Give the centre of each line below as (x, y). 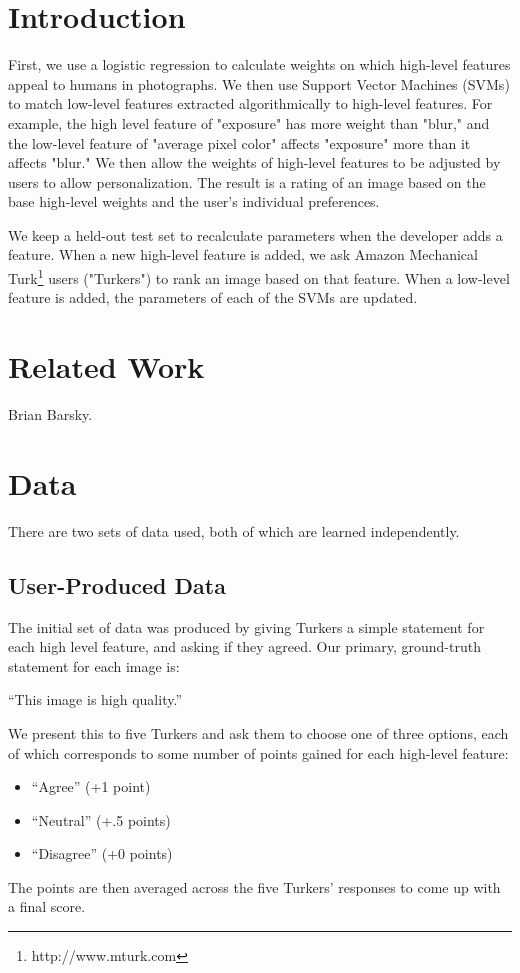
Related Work (106, 366)
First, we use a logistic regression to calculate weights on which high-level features (259, 64)
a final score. (47, 906)
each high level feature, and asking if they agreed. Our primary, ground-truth (244, 646)
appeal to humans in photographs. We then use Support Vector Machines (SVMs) (259, 83)
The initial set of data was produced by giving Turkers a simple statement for (246, 626)
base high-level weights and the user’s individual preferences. (194, 201)
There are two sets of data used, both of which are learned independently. (234, 530)
